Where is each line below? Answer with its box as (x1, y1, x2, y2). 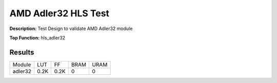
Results (9, 48, 34, 57)
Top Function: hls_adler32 (9, 35, 66, 41)
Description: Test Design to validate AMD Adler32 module (9, 25, 133, 32)
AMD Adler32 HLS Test (9, 8, 110, 19)
